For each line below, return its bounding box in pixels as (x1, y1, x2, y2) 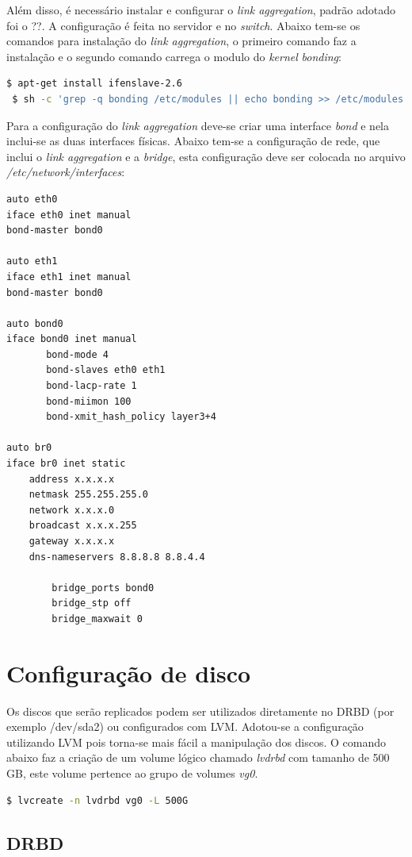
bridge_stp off (51, 598, 132, 609)
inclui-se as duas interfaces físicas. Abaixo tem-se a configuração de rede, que (6, 133, 380, 149)
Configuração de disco (6, 656, 251, 689)
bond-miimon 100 (46, 395, 132, 407)
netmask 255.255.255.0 (29, 489, 148, 501)
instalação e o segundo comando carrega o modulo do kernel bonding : (6, 48, 341, 64)
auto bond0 (6, 317, 63, 329)
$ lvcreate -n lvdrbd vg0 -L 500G (6, 794, 189, 806)
